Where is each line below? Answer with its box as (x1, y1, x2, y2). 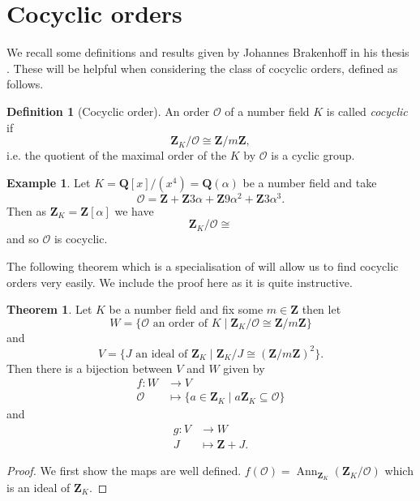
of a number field (225, 102, 310, 119)
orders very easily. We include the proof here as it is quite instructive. (6, 273, 353, 290)
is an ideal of (6, 479, 71, 495)
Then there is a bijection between (6, 359, 173, 376)
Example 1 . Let (6, 173, 91, 191)
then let (302, 301, 341, 318)
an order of (152, 317, 208, 329)
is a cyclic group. (271, 147, 355, 164)
